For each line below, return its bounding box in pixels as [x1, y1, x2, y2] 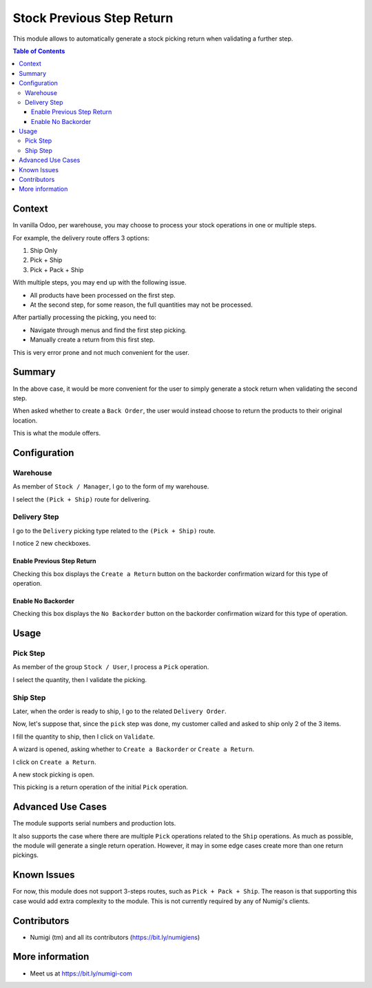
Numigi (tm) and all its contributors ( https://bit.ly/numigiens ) [30, 933, 200, 941]
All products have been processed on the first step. [30, 291, 176, 299]
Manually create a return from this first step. [30, 336, 155, 344]
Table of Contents [12, 47, 65, 55]
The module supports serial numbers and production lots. [12, 819, 176, 827]
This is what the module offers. [12, 429, 101, 438]
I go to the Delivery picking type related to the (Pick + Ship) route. [12, 526, 216, 535]
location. [12, 416, 38, 424]
